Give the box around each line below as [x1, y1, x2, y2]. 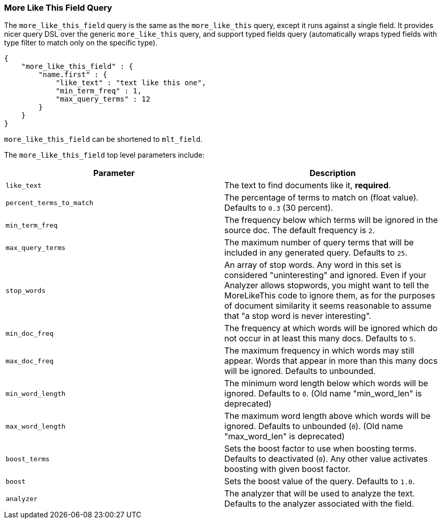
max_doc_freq [6, 357, 54, 365]
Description [309, 168, 356, 179]
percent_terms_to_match [6, 198, 94, 207]
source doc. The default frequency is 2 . [224, 225, 375, 236]
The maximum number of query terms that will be [224, 237, 414, 248]
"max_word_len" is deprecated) [224, 431, 345, 442]
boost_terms [6, 455, 50, 463]
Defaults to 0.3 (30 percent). [224, 203, 333, 213]
